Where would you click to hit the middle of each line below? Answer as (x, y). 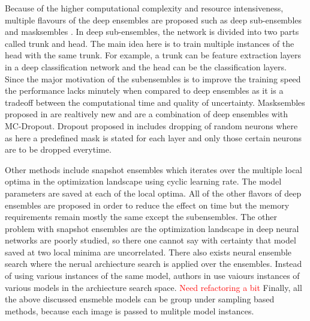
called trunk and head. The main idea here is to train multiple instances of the (150, 43)
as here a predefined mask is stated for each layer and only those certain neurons (153, 137)
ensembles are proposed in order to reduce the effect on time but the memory (147, 205)
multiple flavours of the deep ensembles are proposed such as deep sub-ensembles (154, 20)
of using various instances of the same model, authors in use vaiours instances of (152, 276)
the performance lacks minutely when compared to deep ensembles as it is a (144, 90)
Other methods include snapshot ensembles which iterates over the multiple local (154, 169)
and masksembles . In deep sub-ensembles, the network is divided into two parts (152, 32)
